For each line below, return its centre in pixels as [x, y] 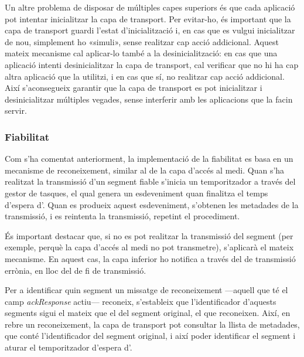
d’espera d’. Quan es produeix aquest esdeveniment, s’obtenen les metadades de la [152, 204]
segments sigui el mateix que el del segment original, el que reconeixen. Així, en [148, 313]
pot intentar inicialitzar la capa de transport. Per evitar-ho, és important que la [148, 18]
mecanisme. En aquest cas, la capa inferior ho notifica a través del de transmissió [150, 258]
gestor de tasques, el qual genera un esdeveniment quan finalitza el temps [136, 193]
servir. [16, 110]
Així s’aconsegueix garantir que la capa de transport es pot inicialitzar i [134, 88]
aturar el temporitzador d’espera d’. [69, 347]
